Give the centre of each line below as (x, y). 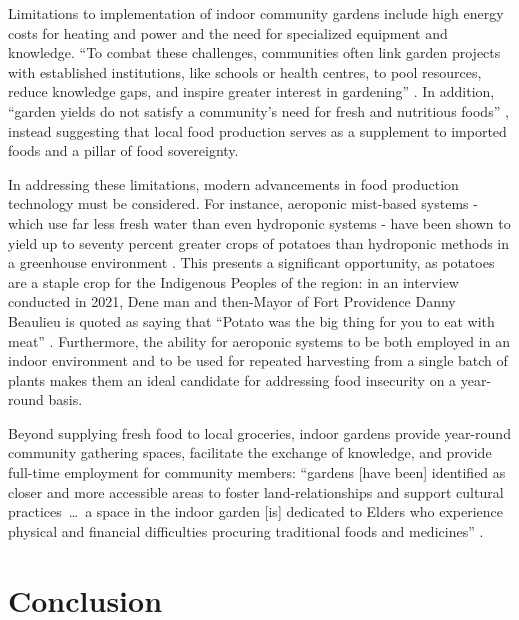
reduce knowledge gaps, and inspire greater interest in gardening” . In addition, (251, 91)
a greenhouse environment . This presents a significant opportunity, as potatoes (251, 262)
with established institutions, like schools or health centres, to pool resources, (245, 71)
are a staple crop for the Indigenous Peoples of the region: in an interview (233, 281)
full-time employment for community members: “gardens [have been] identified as (257, 472)
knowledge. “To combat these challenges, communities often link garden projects (254, 52)
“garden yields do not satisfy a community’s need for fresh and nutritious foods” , (258, 110)
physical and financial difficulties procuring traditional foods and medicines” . (246, 530)
